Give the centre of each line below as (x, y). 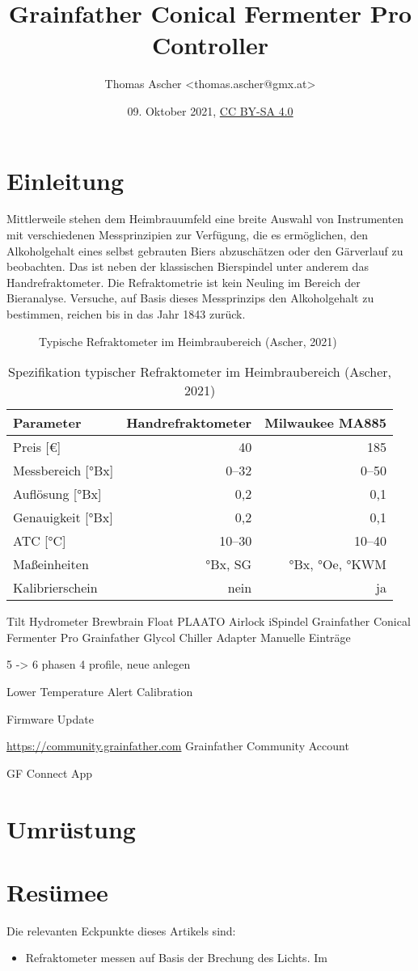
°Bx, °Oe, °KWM (338, 564)
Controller (210, 45)
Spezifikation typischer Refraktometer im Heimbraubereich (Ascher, (199, 372)
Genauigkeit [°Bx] (63, 517)
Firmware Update (50, 718)
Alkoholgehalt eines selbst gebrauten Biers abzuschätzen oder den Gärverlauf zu (205, 250)
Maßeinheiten (51, 564)
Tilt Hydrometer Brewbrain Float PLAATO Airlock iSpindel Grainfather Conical (209, 621)
